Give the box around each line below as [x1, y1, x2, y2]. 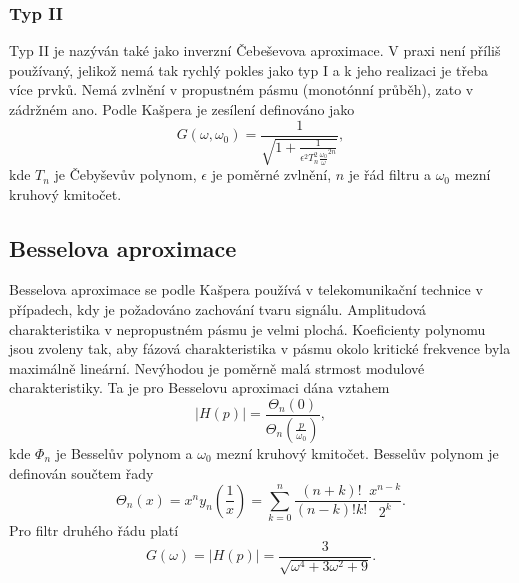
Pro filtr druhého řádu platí [9, 519, 179, 540]
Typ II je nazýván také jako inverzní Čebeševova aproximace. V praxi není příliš [9, 40, 501, 61]
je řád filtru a [348, 164, 431, 185]
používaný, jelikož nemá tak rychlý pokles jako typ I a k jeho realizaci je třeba [9, 59, 488, 80]
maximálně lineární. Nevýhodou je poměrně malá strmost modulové [9, 357, 425, 378]
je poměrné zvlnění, [211, 164, 332, 185]
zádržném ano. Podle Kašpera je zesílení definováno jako [9, 99, 355, 119]
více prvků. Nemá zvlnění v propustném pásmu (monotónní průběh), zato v [9, 79, 474, 100]
